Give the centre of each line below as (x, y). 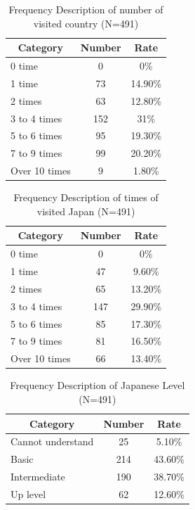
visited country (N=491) (86, 23)
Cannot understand (52, 441)
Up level (28, 493)
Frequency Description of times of (86, 197)
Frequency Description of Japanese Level (97, 385)
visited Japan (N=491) (86, 211)
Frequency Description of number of (86, 9)
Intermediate (38, 477)
